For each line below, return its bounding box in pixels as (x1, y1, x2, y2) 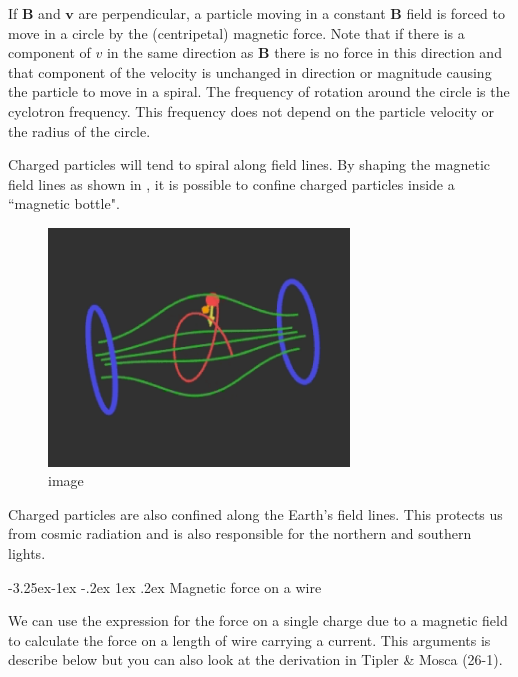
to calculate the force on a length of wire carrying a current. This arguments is (8, 629, 491, 650)
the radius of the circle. (8, 120, 151, 141)
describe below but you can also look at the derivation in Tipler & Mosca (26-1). (8, 649, 503, 670)
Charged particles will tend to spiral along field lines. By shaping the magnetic (8, 154, 491, 175)
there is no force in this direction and (274, 42, 502, 63)
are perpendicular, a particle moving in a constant (78, 3, 386, 23)
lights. (8, 542, 46, 563)
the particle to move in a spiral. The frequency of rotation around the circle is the (8, 81, 510, 102)
